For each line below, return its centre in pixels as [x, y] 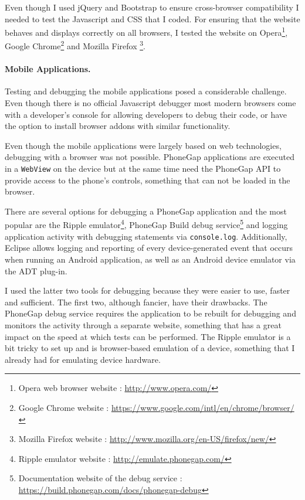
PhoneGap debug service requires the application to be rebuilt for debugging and [150, 313]
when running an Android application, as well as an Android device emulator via [150, 259]
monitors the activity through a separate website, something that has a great [143, 324]
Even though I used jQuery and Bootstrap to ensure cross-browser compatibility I [152, 7]
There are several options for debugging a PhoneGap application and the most [146, 211]
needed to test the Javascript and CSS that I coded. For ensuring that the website [152, 18]
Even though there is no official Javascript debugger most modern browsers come [150, 103]
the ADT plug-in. [36, 271]
